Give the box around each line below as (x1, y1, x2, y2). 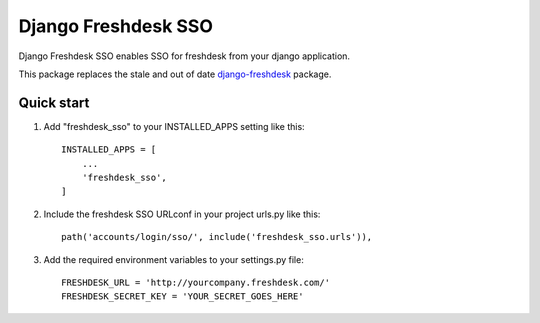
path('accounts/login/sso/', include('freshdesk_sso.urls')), (61, 231, 373, 243)
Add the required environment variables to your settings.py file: (43, 253, 304, 265)
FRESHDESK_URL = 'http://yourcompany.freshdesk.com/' (61, 276, 330, 288)
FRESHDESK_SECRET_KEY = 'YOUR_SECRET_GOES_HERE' (61, 291, 304, 302)
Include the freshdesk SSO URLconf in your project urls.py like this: (43, 208, 321, 220)
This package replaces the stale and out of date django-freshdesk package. (18, 68, 332, 80)
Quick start (18, 94, 90, 111)
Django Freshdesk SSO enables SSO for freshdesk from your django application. (18, 50, 350, 62)
